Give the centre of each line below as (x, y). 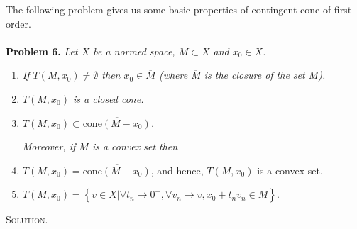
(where (173, 75)
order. (18, 23)
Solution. (27, 219)
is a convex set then (135, 146)
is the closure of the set (254, 75)
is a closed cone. (108, 98)
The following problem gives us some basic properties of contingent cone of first (179, 9)
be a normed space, (134, 51)
